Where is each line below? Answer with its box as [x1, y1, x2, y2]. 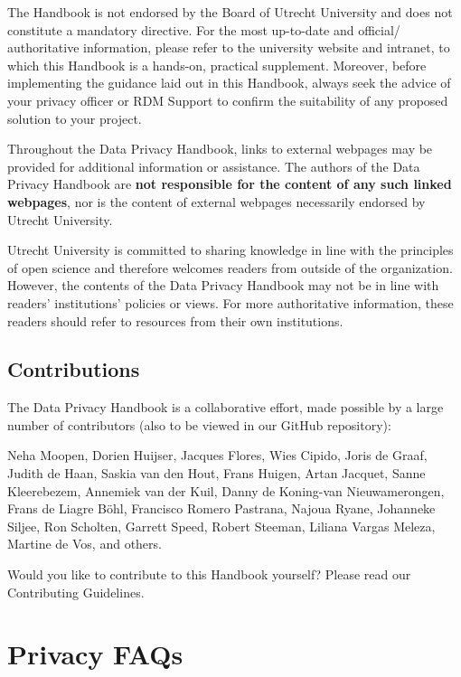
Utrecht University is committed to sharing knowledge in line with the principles [7, 240, 454, 259]
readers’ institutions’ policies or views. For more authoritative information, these [7, 293, 454, 312]
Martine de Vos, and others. [7, 534, 162, 553]
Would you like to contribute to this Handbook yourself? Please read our [7, 565, 411, 584]
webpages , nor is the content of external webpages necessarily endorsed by [7, 192, 426, 211]
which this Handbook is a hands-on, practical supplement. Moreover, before [7, 55, 427, 74]
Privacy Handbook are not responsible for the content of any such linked [7, 174, 452, 193]
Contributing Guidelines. [7, 582, 145, 601]
